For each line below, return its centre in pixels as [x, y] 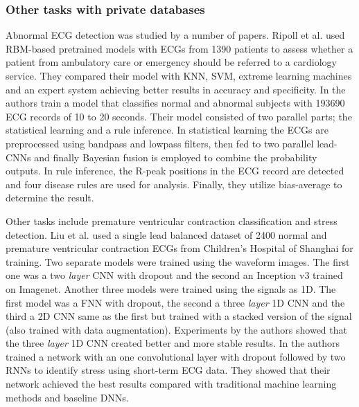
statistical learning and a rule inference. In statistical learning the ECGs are [167, 130]
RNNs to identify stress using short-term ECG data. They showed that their [168, 370]
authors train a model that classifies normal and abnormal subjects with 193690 [175, 103]
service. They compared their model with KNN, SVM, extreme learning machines [179, 75]
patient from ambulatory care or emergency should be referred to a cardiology [171, 62]
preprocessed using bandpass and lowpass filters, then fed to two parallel [160, 143]
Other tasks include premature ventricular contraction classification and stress [172, 220]
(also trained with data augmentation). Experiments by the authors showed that [176, 329]
